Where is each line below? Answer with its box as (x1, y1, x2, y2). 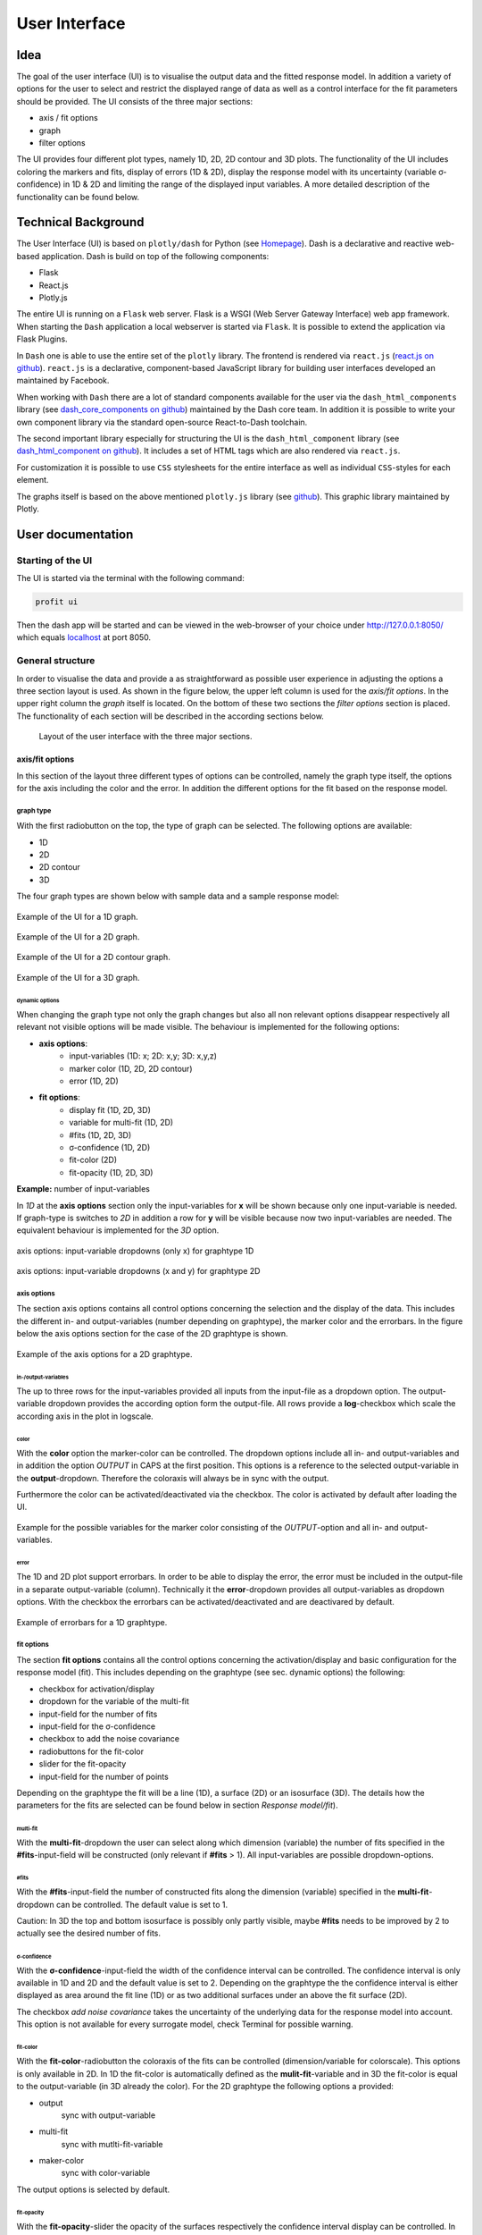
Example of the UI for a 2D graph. (16, 932, 140, 942)
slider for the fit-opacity (38, 1758, 127, 1769)
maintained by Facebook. (16, 375, 110, 386)
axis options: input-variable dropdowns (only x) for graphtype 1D (16, 1245, 254, 1256)
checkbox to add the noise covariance (38, 1733, 180, 1744)
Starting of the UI (16, 554, 93, 567)
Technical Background (16, 215, 145, 230)
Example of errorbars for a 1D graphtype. (16, 1616, 168, 1627)
